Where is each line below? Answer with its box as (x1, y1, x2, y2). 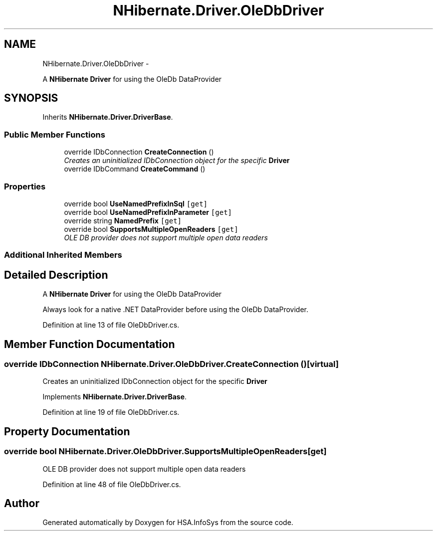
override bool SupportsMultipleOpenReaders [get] (64, 224, 238, 233)
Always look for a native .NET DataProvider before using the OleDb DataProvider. (42, 305, 308, 314)
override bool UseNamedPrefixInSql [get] (64, 199, 208, 208)
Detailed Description (4, 268, 108, 281)
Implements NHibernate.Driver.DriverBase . (42, 392, 187, 401)
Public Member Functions (4, 129, 105, 140)
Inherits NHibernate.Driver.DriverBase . (42, 113, 173, 122)
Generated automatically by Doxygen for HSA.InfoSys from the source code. (42, 518, 293, 527)
